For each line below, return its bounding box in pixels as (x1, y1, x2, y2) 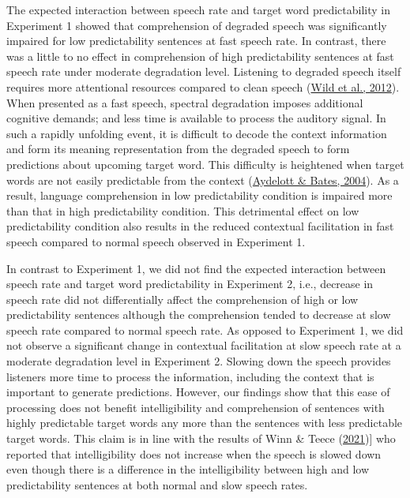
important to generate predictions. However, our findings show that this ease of (6, 384, 390, 400)
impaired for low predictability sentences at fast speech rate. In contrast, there (6, 32, 386, 49)
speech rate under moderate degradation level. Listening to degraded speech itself (6, 63, 401, 80)
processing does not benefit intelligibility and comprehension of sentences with (6, 399, 385, 415)
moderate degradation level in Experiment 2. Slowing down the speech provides (6, 353, 391, 369)
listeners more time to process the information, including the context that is (6, 368, 374, 384)
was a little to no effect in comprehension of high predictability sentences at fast (6, 47, 394, 64)
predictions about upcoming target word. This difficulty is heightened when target (6, 155, 404, 172)
